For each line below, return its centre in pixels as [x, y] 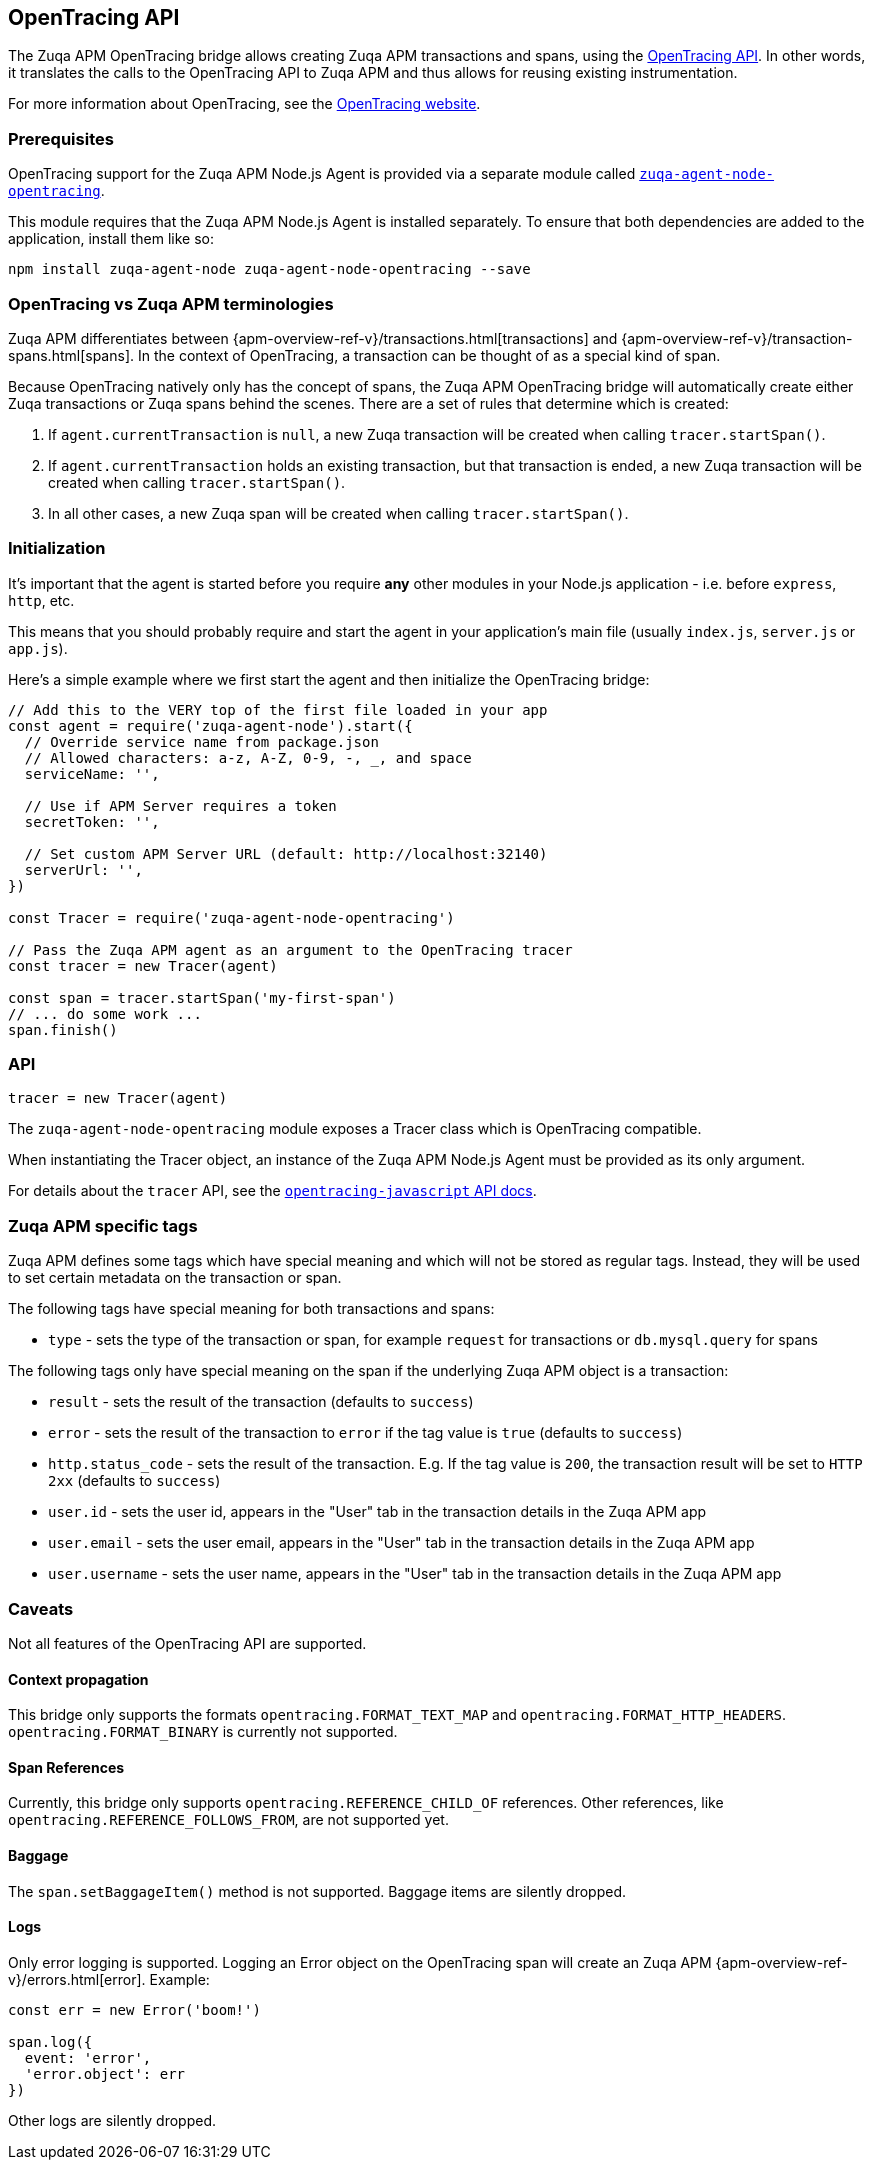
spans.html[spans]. [71, 355]
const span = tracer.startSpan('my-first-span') [202, 997]
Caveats [41, 1608]
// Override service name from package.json [201, 741]
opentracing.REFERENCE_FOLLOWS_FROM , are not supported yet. [228, 1820]
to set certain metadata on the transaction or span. [175, 1278]
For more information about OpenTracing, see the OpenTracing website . [244, 104]
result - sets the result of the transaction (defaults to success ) [261, 1402]
